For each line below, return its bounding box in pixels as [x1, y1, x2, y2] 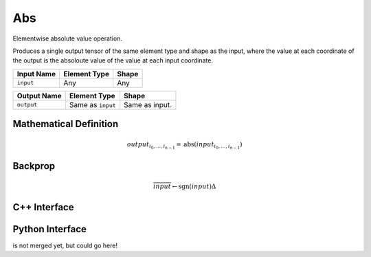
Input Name [16, 69, 56, 78]
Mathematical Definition [12, 118, 119, 130]
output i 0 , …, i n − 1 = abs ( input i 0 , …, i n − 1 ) [127, 140, 243, 150]
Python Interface [12, 223, 87, 235]
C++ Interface [12, 201, 74, 213]
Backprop [12, 160, 56, 172]
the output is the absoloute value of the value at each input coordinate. [12, 56, 213, 65]
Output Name [16, 91, 62, 100]
